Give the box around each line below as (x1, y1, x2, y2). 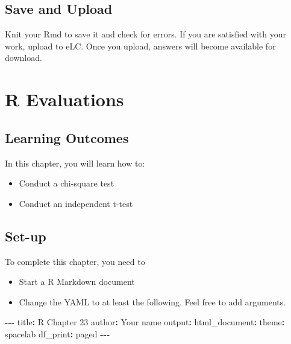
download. (5, 51, 42, 64)
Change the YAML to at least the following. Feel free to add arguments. (19, 295, 286, 308)
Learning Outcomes (5, 128, 129, 147)
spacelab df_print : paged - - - (5, 327, 110, 340)
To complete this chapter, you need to (5, 255, 145, 267)
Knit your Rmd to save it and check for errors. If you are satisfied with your (5, 28, 287, 40)
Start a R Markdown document (19, 275, 135, 288)
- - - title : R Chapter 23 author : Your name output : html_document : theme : (5, 316, 285, 328)
